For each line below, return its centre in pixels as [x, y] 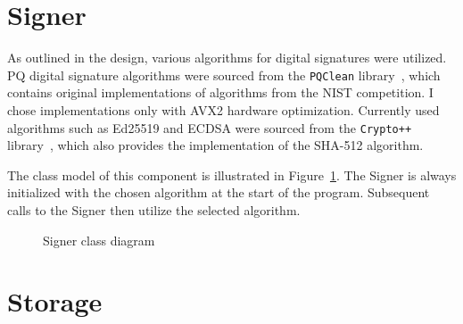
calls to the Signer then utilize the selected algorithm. [154, 210]
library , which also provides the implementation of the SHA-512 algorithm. [215, 145]
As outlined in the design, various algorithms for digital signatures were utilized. [227, 58]
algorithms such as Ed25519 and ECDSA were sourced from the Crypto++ [210, 127]
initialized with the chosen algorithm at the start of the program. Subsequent [219, 192]
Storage [55, 301]
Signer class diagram [99, 240]
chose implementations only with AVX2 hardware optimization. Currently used [223, 109]
